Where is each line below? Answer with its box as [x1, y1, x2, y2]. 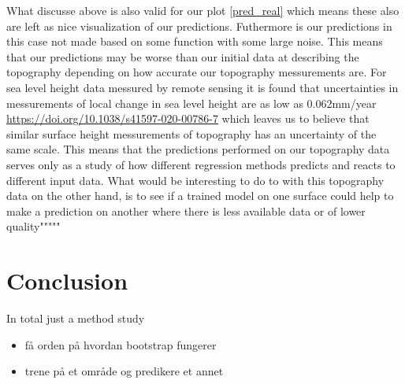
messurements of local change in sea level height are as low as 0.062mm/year [6, 94, 377, 111]
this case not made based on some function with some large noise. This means [6, 33, 383, 50]
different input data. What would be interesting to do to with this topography [6, 172, 385, 188]
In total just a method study [6, 310, 145, 327]
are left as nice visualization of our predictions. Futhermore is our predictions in [6, 17, 392, 34]
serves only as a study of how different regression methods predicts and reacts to [6, 156, 396, 172]
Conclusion [6, 264, 128, 297]
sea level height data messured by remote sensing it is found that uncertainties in [6, 79, 399, 95]
